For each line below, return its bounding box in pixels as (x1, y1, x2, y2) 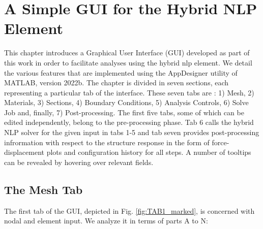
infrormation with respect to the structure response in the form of (4, 137, 210, 147)
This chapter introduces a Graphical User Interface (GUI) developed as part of (4, 47, 250, 58)
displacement (4, 147, 45, 157)
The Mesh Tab (4, 181, 83, 197)
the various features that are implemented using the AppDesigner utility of (4, 67, 238, 78)
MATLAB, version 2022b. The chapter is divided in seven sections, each (4, 77, 229, 88)
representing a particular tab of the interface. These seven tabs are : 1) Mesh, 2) (4, 87, 254, 97)
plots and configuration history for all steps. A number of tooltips (46, 147, 251, 157)
